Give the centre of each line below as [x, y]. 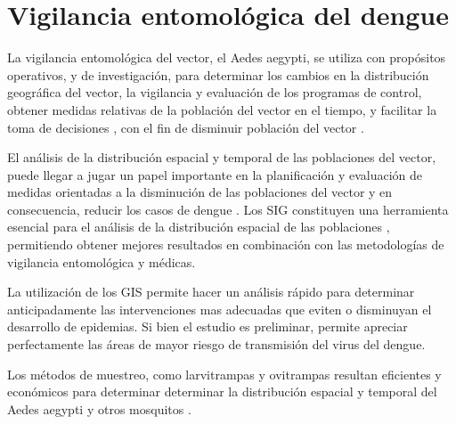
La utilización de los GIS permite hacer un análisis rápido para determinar [211, 292]
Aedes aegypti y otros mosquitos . [99, 408]
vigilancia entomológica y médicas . [102, 261]
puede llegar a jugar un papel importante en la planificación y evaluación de [215, 174]
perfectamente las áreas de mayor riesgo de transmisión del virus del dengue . [216, 344]
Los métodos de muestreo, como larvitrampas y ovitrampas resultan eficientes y [224, 374]
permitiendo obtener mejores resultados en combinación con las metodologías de [226, 245]
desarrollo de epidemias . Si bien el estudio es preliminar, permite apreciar [208, 326]
